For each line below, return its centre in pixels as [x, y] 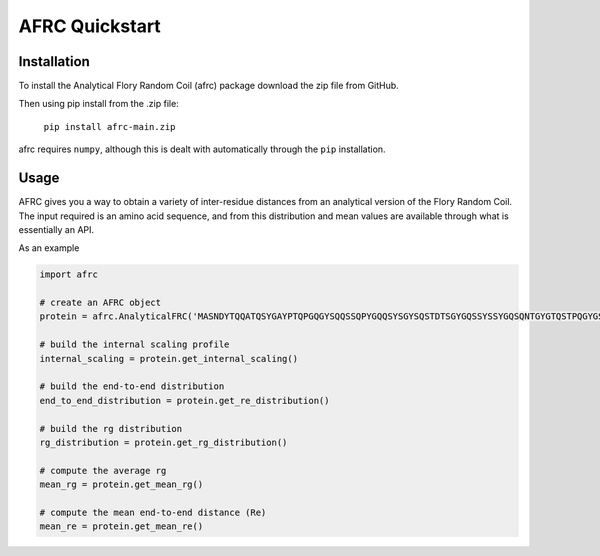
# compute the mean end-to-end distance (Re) [153, 512]
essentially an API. [56, 229]
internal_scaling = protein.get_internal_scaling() [169, 358]
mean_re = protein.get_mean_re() [121, 526]
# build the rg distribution [111, 428]
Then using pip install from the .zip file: [98, 104]
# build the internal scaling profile [134, 344]
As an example [49, 248]
